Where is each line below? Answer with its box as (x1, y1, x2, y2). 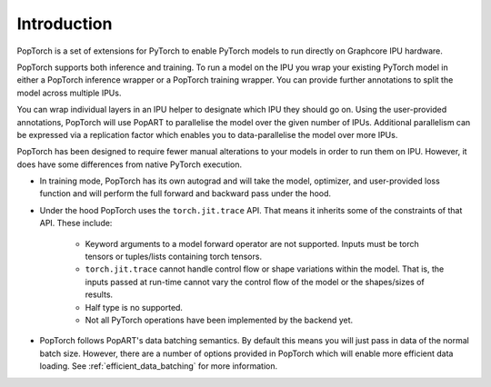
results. (85, 289, 114, 300)
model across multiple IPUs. (16, 87, 122, 98)
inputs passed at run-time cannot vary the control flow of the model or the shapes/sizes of (85, 276, 425, 287)
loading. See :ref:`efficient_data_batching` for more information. (39, 361, 278, 372)
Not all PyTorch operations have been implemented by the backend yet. (85, 314, 354, 325)
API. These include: (39, 218, 113, 229)
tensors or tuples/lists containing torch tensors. (85, 251, 263, 263)
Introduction (16, 14, 113, 34)
